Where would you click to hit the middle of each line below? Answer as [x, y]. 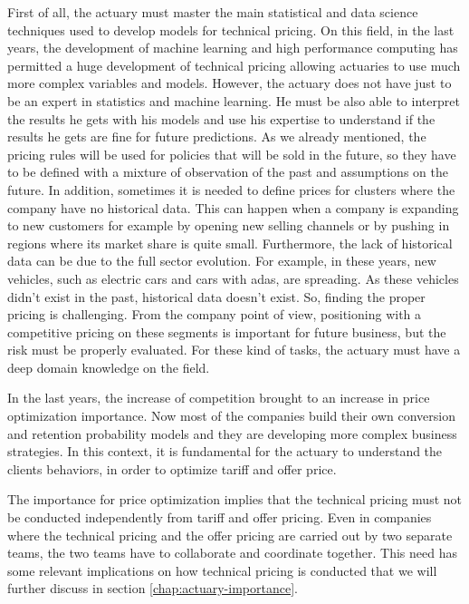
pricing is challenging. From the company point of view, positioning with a [215, 314]
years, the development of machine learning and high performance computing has [233, 48]
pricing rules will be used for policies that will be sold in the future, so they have [232, 154]
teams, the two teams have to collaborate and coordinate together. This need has [232, 553]
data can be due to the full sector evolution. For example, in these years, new [222, 261]
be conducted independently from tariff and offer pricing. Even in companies [220, 517]
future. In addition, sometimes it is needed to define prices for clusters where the [231, 189]
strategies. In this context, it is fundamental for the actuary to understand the [225, 451]
